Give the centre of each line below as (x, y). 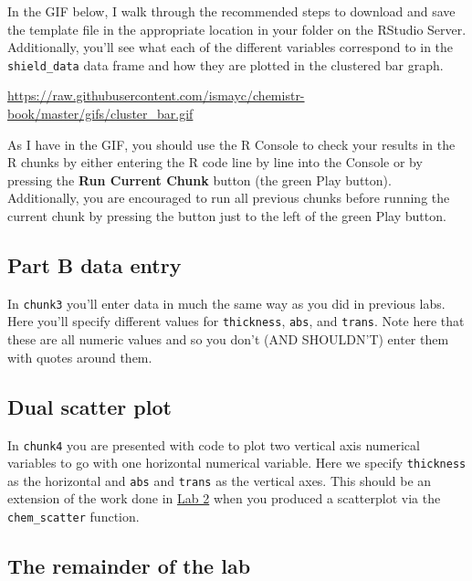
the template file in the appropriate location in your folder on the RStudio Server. (237, 29)
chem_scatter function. (73, 517)
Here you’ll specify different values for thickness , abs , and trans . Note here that (236, 321)
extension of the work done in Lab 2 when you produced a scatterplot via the (224, 498)
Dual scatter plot (89, 406)
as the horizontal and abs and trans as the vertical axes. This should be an (220, 480)
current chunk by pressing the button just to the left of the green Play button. (227, 216)
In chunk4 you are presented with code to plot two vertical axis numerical (214, 444)
